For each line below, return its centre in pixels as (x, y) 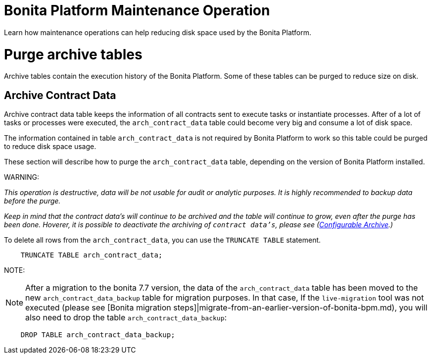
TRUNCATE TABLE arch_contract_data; (92, 255)
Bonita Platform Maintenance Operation (137, 10)
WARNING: (22, 177)
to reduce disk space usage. (50, 147)
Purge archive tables (73, 54)
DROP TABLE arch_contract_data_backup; (98, 335)
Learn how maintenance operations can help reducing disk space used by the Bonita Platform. (158, 32)
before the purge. (32, 201)
